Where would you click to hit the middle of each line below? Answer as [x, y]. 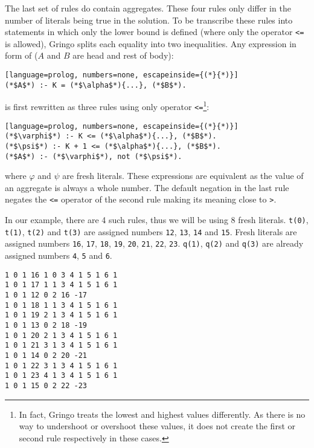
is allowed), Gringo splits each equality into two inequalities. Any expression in [151, 43]
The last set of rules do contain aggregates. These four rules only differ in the [148, 8]
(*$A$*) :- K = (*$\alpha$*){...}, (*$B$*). [96, 85]
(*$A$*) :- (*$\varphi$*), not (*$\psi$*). [94, 156]
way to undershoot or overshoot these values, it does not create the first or [157, 426]
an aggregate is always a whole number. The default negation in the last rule [147, 187]
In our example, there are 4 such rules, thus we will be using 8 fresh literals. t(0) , [157, 220]
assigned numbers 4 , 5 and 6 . [59, 255]
